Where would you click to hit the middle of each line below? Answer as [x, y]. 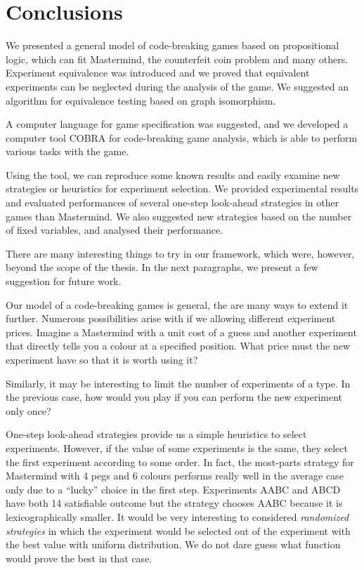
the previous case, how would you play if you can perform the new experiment [174, 397]
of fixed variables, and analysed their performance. [115, 230]
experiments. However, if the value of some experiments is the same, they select [177, 448]
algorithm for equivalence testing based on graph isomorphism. [141, 100]
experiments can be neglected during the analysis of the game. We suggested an [177, 86]
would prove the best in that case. [79, 558]
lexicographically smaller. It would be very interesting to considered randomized [177, 516]
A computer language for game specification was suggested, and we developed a [177, 124]
